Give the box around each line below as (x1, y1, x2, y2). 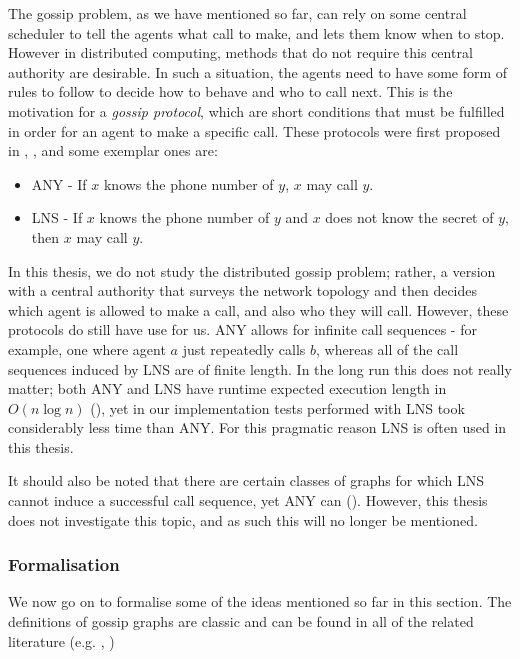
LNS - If (31, 207, 83, 228)
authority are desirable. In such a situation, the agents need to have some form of (8, 61, 508, 82)
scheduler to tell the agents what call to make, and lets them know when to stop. (8, 22, 505, 43)
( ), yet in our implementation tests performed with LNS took (90, 397, 465, 418)
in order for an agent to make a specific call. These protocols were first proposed (8, 120, 501, 141)
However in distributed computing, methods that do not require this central (8, 42, 473, 63)
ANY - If (31, 173, 87, 194)
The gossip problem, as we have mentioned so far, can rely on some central (8, 3, 467, 23)
